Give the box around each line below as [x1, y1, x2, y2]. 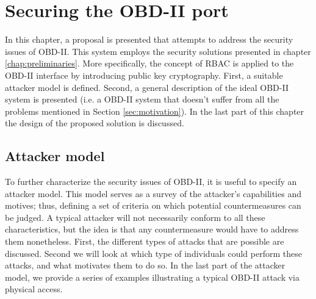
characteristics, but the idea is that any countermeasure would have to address [5, 223, 299, 236]
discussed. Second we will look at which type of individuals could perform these [5, 247, 302, 259]
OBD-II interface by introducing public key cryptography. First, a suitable [5, 68, 283, 81]
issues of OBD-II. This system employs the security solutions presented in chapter [5, 45, 311, 57]
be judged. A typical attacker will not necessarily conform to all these [5, 211, 265, 223]
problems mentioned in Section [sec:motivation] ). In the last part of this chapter [5, 104, 304, 117]
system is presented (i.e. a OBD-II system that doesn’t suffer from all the [5, 93, 279, 106]
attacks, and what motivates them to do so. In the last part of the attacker [5, 259, 285, 272]
